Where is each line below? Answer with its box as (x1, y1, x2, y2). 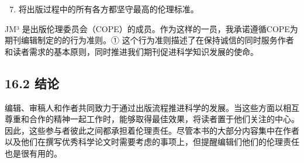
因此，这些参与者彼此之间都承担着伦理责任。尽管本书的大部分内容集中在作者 (5, 124, 299, 136)
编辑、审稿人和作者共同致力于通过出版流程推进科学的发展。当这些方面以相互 (5, 101, 299, 113)
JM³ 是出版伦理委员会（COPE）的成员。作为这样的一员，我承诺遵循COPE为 (5, 22, 298, 34)
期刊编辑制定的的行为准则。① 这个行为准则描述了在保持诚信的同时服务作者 (5, 34, 294, 46)
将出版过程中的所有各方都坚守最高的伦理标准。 (18, 3, 199, 15)
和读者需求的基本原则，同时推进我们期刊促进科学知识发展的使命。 (5, 45, 258, 57)
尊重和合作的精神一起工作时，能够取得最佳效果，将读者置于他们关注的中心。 (5, 113, 299, 125)
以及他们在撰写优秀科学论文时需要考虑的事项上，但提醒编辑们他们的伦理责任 (5, 136, 299, 148)
